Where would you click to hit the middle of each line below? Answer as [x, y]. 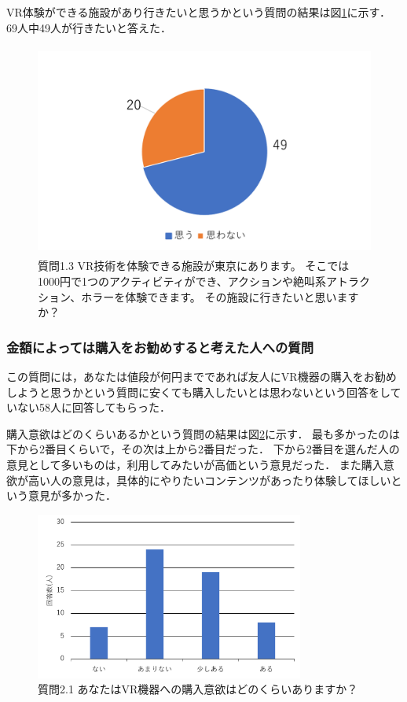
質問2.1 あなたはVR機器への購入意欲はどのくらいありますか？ [198, 689]
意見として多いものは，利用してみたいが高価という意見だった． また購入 [195, 464]
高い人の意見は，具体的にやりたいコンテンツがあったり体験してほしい [209, 480]
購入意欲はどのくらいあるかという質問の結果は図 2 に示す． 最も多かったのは [203, 433]
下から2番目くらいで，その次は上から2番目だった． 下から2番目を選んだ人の [203, 449]
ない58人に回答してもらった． [93, 407]
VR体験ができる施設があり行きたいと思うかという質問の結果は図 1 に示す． [198, 12]
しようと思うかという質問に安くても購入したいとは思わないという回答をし [198, 392]
